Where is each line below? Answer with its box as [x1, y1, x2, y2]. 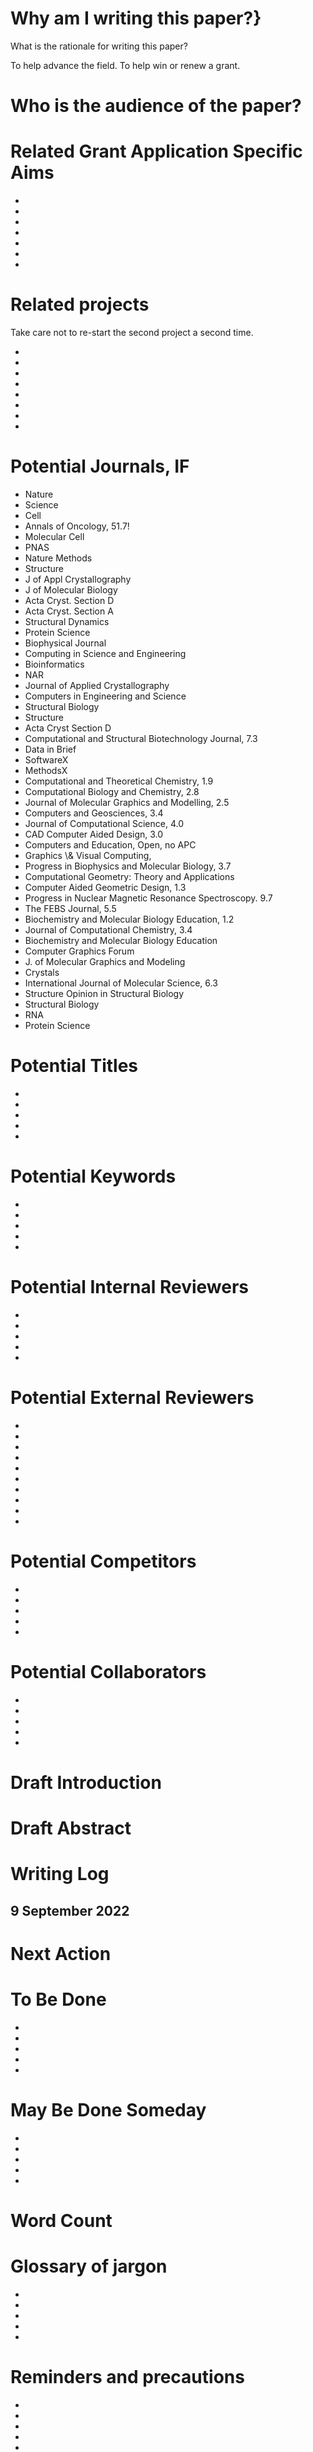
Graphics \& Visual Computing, [24, 849, 152, 861]
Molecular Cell [24, 530, 85, 542]
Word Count [10, 2209, 113, 2232]
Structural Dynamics [24, 615, 110, 627]
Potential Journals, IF [10, 455, 190, 478]
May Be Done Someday [10, 2098, 207, 2121]
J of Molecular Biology [24, 583, 118, 596]
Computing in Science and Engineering [24, 647, 187, 659]
